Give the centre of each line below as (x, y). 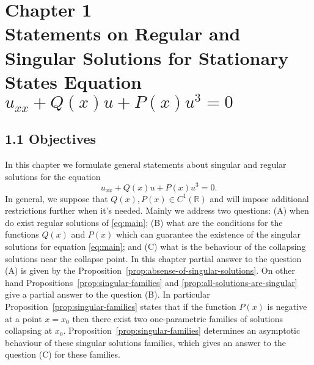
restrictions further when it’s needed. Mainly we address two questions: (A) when (157, 210)
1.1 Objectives (51, 139)
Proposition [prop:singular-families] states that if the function (121, 306)
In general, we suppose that (57, 198)
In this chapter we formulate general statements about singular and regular (146, 164)
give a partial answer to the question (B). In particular (108, 294)
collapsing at (29, 330)
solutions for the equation (53, 176)
